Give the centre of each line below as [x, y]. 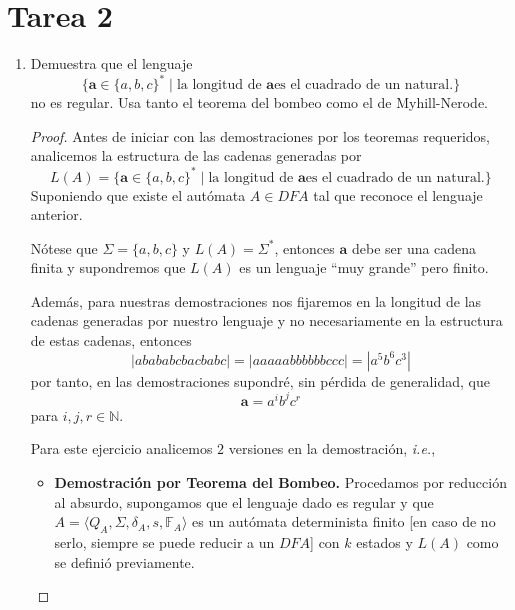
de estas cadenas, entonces [111, 340]
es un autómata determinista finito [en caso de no [344, 521]
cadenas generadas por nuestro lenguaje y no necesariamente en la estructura [266, 320]
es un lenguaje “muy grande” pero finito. [364, 267]
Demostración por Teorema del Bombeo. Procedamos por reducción [280, 481]
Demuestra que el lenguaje [111, 63]
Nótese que [64, 247]
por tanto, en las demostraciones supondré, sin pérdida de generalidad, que [260, 380]
